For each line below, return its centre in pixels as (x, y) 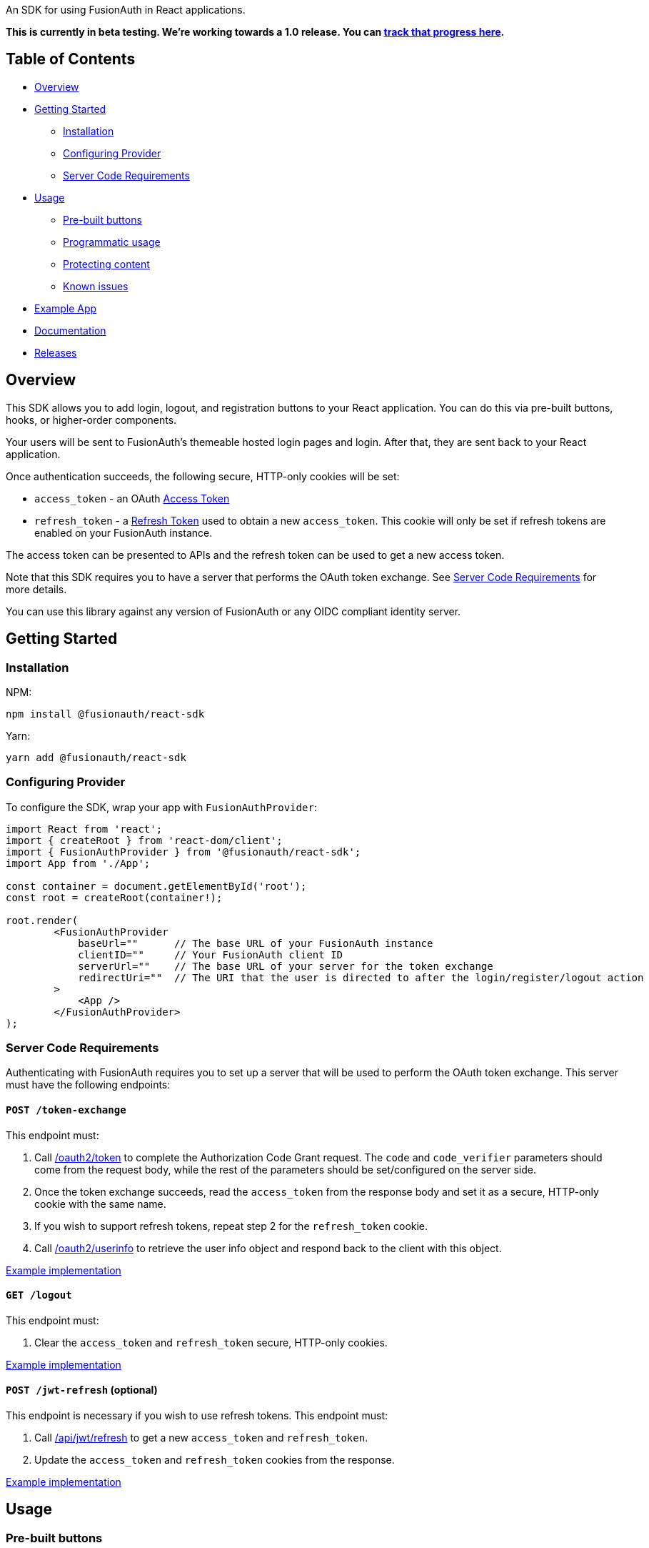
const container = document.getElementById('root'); (156, 886)
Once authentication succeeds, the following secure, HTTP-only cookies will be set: (203, 476)
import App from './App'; (78, 863)
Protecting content (106, 264)
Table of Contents (71, 59)
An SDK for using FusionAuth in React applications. (126, 10)
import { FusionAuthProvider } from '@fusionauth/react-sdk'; (183, 852)
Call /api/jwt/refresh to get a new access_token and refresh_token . (201, 1438)
